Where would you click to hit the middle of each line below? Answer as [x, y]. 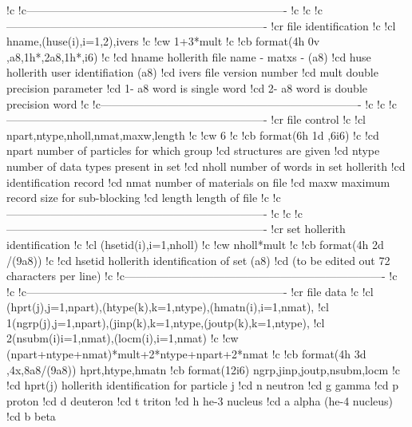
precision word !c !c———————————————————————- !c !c [196, 103]
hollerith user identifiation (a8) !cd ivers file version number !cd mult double [192, 72]
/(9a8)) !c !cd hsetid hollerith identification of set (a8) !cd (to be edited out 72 [198, 260]
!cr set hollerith [308, 229]
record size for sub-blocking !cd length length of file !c [138, 198]
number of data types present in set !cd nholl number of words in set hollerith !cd [206, 166]
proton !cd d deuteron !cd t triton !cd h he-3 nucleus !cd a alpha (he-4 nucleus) [200, 400]
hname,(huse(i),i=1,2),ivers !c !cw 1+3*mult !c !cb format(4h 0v [163, 41]
